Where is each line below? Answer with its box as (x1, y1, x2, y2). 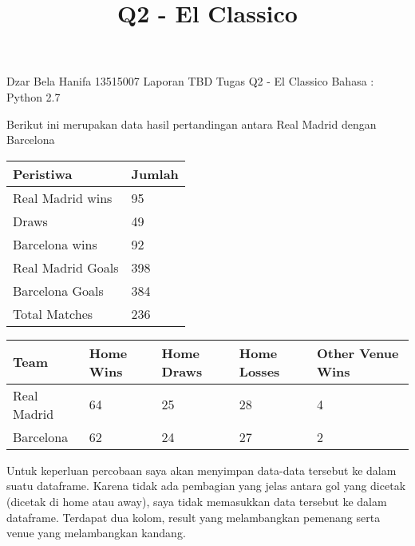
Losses (239, 361, 280, 381)
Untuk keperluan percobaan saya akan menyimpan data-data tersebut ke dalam (6, 461, 397, 478)
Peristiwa (13, 164, 73, 183)
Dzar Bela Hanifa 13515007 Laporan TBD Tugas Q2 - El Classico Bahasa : (6, 73, 374, 90)
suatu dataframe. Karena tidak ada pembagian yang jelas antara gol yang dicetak (6, 477, 406, 494)
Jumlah (131, 164, 179, 183)
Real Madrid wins (13, 188, 113, 207)
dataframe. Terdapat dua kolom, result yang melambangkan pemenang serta (6, 508, 381, 525)
